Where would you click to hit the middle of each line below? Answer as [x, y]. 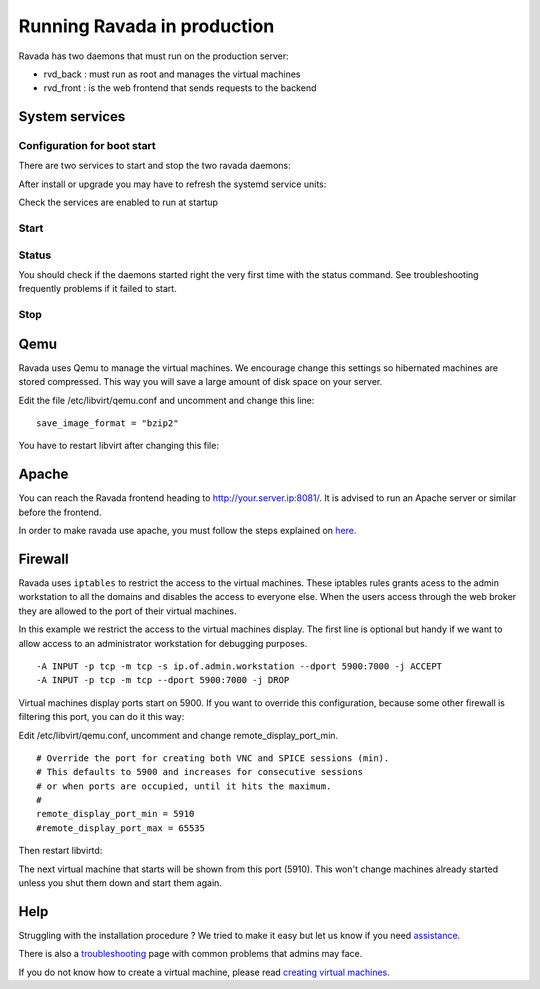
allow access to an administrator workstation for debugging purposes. [163, 643]
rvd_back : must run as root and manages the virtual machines [172, 74]
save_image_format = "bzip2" [107, 423]
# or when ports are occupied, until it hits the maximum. [184, 786]
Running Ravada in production [146, 26]
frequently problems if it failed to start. [97, 289]
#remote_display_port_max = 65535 [120, 828]
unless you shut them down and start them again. [120, 883]
